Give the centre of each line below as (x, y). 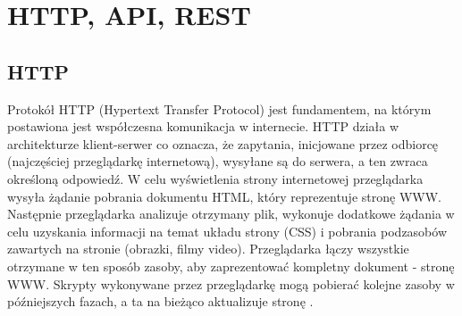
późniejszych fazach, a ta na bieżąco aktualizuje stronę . (160, 301)
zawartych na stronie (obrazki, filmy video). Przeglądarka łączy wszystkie (208, 249)
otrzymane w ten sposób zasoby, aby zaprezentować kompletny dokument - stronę (231, 266)
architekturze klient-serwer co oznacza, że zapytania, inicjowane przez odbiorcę (223, 143)
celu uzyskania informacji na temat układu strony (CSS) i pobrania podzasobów (227, 231)
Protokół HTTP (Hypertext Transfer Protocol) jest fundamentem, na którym (219, 108)
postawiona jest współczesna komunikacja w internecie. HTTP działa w (203, 126)
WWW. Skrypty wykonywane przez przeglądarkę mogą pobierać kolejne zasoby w (231, 283)
